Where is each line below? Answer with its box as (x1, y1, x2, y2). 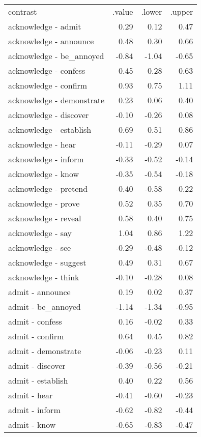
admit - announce (8, 286, 71, 298)
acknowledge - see (8, 242, 71, 253)
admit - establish (8, 374, 68, 386)
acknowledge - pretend (8, 183, 88, 194)
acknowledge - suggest (8, 256, 87, 268)
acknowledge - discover (8, 109, 89, 121)
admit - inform (8, 404, 61, 416)
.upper (170, 6, 193, 17)
